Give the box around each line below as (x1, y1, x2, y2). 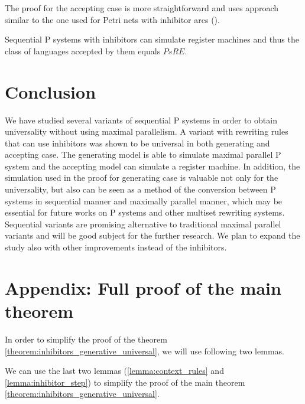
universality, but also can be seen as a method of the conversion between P (5, 183, 276, 196)
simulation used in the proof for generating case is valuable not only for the (5, 171, 278, 184)
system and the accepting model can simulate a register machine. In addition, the (5, 159, 300, 172)
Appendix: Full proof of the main (5, 275, 281, 299)
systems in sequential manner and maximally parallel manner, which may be (5, 194, 283, 207)
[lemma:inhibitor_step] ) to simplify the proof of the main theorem (5, 376, 245, 388)
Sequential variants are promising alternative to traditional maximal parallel (5, 217, 281, 230)
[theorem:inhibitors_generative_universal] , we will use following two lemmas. (5, 344, 284, 357)
